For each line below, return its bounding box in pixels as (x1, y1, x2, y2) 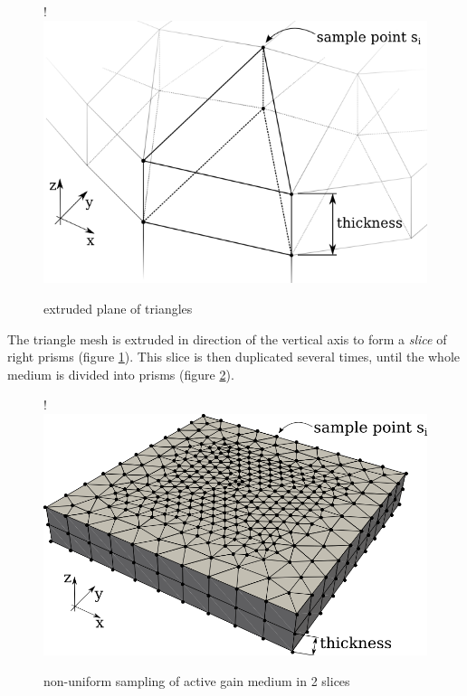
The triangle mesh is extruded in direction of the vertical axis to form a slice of (7, 329, 447, 348)
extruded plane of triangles (43, 298, 193, 317)
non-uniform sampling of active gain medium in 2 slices (43, 671, 350, 690)
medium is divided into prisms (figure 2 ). (7, 364, 234, 383)
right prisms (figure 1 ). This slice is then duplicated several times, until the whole (7, 347, 461, 366)
